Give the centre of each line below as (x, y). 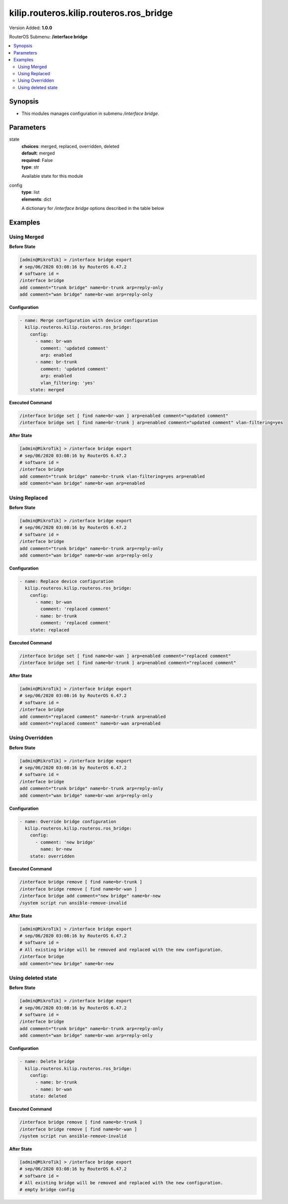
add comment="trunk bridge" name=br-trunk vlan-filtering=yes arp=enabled (112, 476)
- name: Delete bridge (47, 1062)
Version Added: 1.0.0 (31, 28)
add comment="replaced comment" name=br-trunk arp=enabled (93, 716)
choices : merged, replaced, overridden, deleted (71, 146)
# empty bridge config (47, 1190)
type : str (30, 167)
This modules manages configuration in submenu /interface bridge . (90, 113)
